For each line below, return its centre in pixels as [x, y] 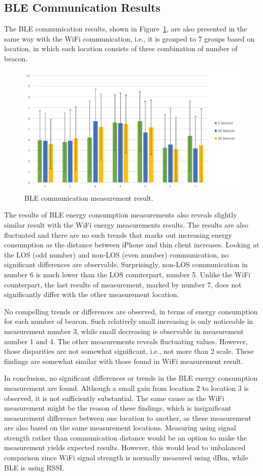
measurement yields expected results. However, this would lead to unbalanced [125, 447]
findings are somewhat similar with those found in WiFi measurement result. [124, 361]
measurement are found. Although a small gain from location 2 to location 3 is [126, 388]
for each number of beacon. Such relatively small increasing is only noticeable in [129, 321]
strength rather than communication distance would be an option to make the [126, 437]
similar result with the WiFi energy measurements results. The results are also [126, 225]
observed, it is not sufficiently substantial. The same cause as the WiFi [114, 398]
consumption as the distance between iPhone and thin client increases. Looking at [132, 245]
